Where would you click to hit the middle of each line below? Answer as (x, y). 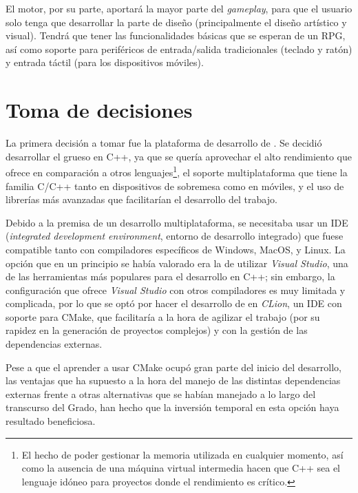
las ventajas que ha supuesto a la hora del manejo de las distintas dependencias (173, 380)
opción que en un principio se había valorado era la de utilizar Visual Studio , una (177, 263)
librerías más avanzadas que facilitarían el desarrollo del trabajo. (141, 199)
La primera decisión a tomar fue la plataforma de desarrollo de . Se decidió (164, 143)
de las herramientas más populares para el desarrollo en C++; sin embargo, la (170, 276)
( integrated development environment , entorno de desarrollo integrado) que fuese (175, 236)
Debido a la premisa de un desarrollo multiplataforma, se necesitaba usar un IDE (177, 222)
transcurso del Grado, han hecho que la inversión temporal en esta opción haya (172, 407)
